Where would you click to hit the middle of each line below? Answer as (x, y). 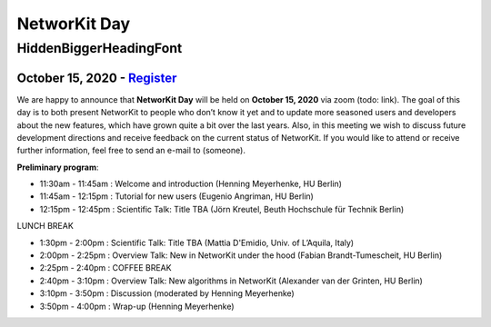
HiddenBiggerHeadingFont (100, 48)
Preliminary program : (58, 167)
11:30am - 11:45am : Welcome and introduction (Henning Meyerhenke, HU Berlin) (191, 184)
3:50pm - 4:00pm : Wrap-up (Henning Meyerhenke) (137, 306)
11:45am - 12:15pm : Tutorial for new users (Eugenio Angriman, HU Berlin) (176, 196)
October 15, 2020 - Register (97, 78)
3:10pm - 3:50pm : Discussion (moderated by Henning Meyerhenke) (167, 293)
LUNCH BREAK (45, 226)
